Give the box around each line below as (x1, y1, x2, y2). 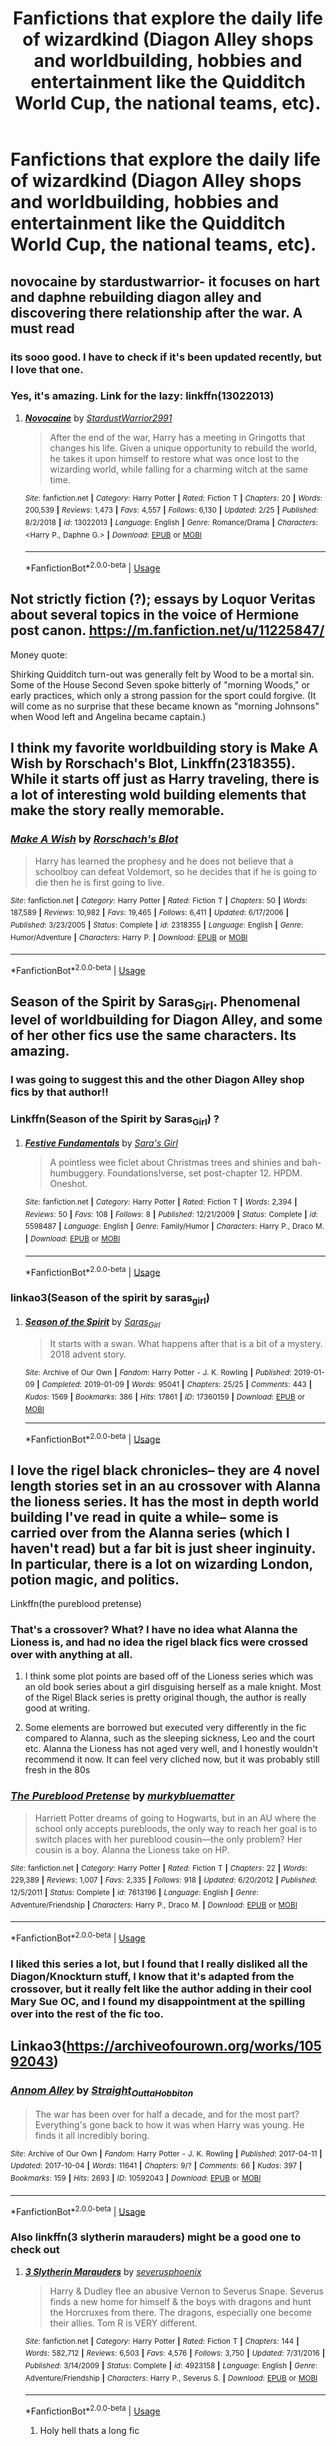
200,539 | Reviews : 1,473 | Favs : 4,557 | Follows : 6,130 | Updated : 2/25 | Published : (24, 505, 319, 516)
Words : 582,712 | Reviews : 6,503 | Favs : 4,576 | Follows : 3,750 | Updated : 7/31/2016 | (24, 2348, 326, 2359)
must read (10, 320, 75, 337)
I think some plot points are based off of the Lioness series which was (24, 1670, 314, 1682)
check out (10, 2243, 60, 2257)
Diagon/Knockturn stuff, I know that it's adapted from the (10, 1969, 295, 1983)
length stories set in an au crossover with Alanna (10, 1477, 321, 1494)
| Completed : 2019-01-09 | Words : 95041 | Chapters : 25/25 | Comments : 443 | (36, 1380, 313, 1390)
